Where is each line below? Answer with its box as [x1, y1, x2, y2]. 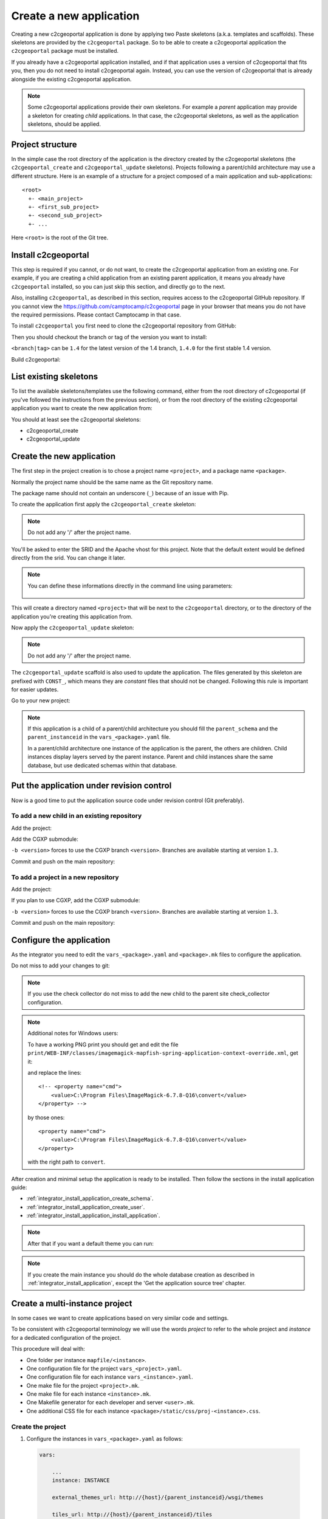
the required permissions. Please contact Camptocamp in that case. [11, 310, 182, 318]
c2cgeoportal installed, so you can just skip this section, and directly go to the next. [11, 283, 226, 290]
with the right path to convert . [27, 1158, 106, 1166]
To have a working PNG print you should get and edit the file [27, 1041, 179, 1048]
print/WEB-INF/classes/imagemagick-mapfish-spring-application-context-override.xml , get [27, 1049, 299, 1057]
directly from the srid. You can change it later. [11, 554, 126, 561]
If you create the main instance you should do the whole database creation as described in [27, 1270, 255, 1278]
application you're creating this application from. [11, 612, 133, 620]
